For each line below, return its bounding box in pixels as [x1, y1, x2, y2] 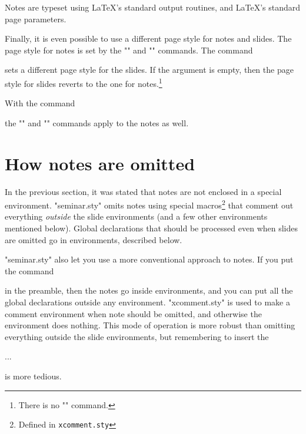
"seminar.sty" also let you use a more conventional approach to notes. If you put [5, 253, 294, 265]
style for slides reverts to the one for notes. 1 [5, 75, 162, 89]
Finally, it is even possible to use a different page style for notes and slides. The [5, 32, 292, 45]
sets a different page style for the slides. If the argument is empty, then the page [5, 63, 294, 76]
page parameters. [5, 12, 66, 25]
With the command [5, 97, 75, 109]
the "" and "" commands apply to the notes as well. [5, 116, 189, 129]
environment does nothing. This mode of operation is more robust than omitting [5, 319, 295, 331]
